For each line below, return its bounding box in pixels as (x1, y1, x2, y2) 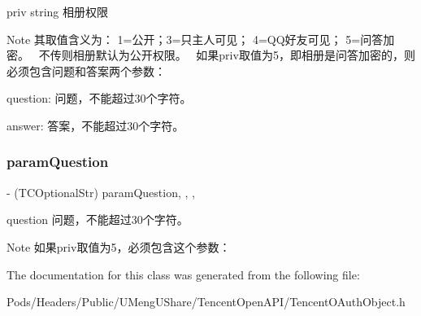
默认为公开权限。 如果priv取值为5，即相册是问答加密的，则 (95, 46, 415, 64)
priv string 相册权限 (7, 3, 109, 20)
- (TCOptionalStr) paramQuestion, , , (7, 183, 195, 200)
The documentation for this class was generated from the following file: (7, 266, 360, 283)
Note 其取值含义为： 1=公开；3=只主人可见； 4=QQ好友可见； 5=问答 (7, 30, 384, 47)
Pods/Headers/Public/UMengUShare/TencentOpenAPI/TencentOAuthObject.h (7, 293, 406, 310)
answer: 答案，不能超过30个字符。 (7, 116, 184, 134)
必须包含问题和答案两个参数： (7, 62, 166, 79)
